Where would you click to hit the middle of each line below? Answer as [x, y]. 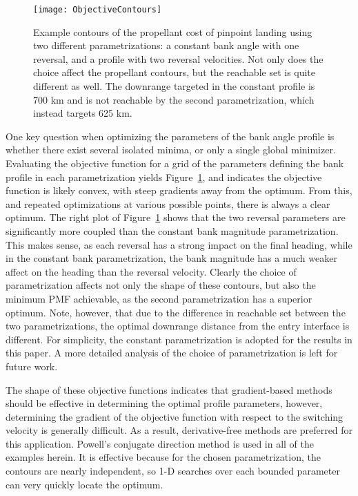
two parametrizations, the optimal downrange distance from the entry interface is [178, 326]
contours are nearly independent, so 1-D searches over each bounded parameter [173, 471]
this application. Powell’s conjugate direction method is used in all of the [160, 443]
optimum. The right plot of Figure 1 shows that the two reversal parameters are [176, 217]
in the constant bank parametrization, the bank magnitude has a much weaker [171, 258]
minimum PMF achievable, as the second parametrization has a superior [159, 298]
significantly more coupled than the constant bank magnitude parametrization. [172, 230]
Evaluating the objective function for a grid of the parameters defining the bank [175, 163]
